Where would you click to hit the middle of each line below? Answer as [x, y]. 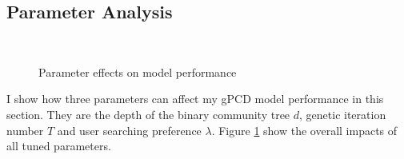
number [25, 130]
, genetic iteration [343, 114]
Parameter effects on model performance [138, 72]
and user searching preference [129, 130]
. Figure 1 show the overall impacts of [304, 130]
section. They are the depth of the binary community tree [148, 114]
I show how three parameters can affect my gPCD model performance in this [195, 99]
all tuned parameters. [59, 146]
